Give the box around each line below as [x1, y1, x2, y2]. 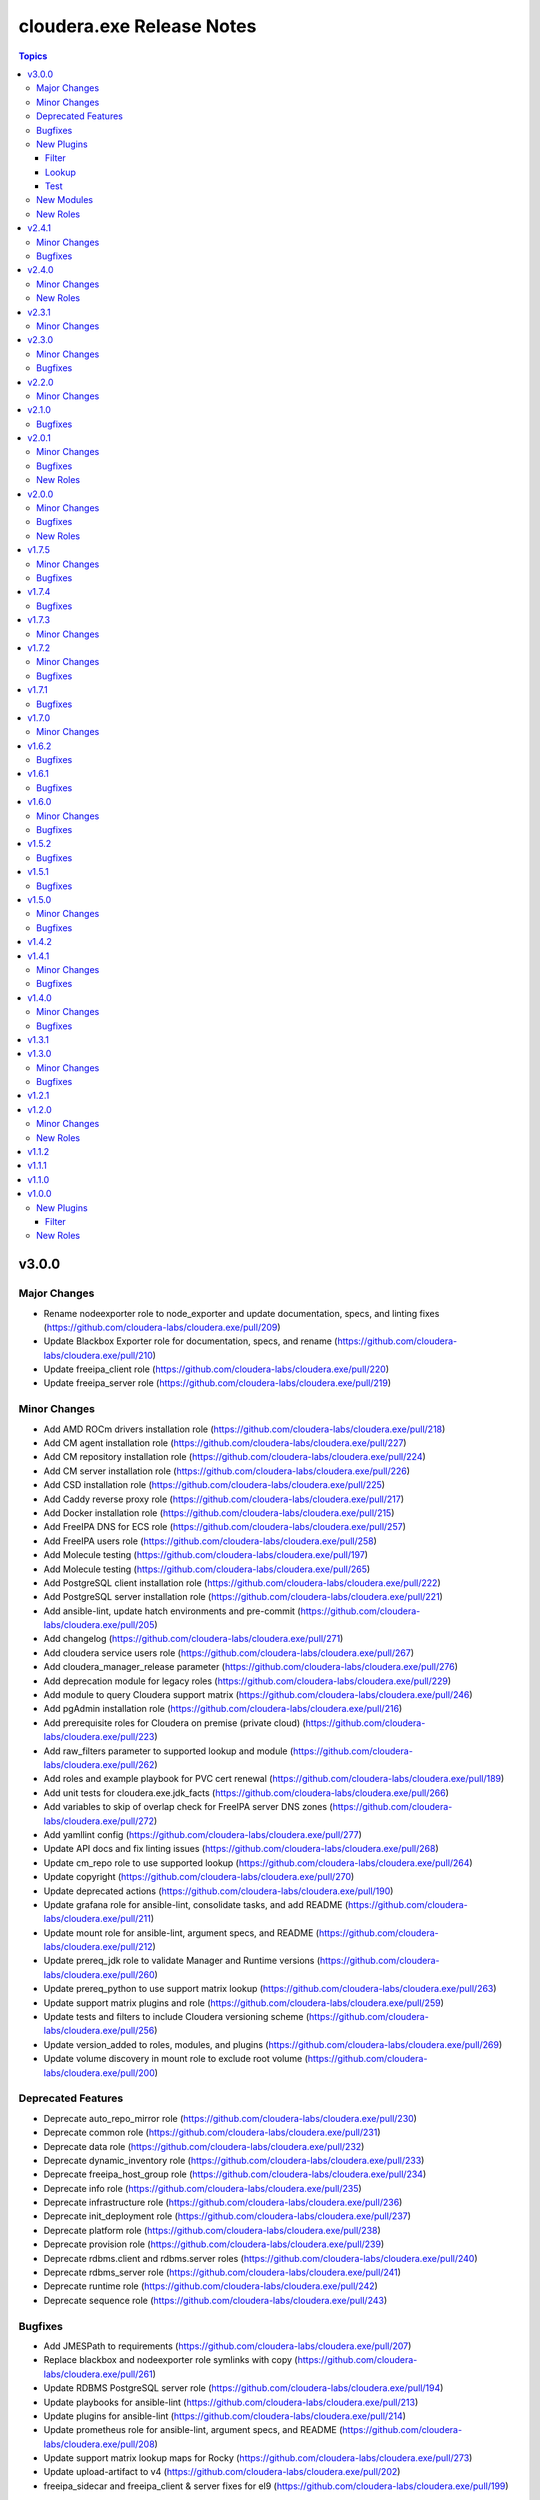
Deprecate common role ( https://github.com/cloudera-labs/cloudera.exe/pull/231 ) [43, 2126, 381, 2139]
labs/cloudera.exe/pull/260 [43, 1968, 155, 1980]
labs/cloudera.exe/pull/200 [43, 2066, 155, 2079]
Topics [18, 50, 48, 62]
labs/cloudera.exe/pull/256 [43, 2025, 155, 2037]
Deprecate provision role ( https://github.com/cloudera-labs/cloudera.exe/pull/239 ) [43, 2238, 385, 2250]
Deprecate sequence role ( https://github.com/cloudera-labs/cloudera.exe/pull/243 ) [43, 2294, 388, 2306]
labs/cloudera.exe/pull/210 [43, 1349, 154, 1361]
